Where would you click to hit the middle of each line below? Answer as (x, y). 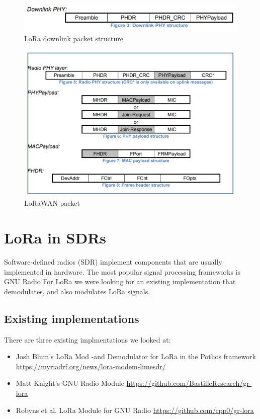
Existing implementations (72, 318)
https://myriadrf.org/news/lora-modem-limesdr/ (91, 366)
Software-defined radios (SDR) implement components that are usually (113, 262)
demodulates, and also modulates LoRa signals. (77, 291)
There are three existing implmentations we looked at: (88, 339)
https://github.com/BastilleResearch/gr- (189, 383)
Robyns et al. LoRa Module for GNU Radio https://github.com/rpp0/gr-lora (135, 410)
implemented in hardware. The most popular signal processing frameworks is (122, 271)
